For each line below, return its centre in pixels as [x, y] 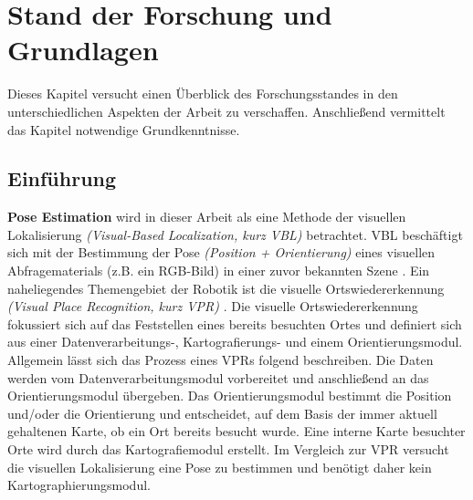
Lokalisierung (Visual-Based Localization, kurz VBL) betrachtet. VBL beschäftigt [235, 234]
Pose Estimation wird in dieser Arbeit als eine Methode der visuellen [207, 217]
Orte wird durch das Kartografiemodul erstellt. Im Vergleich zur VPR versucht [228, 449]
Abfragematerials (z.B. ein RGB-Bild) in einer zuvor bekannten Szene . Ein [219, 271]
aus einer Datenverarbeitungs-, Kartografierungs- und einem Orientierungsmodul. [235, 342]
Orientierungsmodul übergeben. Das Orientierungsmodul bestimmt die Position [230, 396]
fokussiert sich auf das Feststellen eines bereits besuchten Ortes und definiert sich [235, 323]
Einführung [62, 178]
